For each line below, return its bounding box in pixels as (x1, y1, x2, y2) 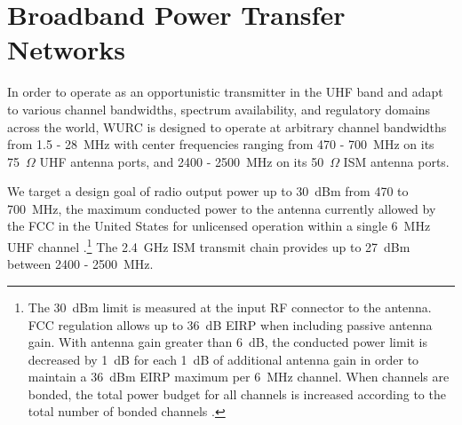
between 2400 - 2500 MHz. (7, 255, 154, 273)
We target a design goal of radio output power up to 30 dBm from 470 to (7, 182, 409, 201)
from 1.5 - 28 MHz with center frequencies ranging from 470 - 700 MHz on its (7, 135, 434, 153)
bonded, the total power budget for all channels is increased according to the (28, 384, 446, 403)
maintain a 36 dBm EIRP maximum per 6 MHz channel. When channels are (28, 367, 450, 386)
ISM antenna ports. (343, 152, 450, 170)
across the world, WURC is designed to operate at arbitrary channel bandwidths (7, 117, 447, 136)
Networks (7, 31, 126, 67)
